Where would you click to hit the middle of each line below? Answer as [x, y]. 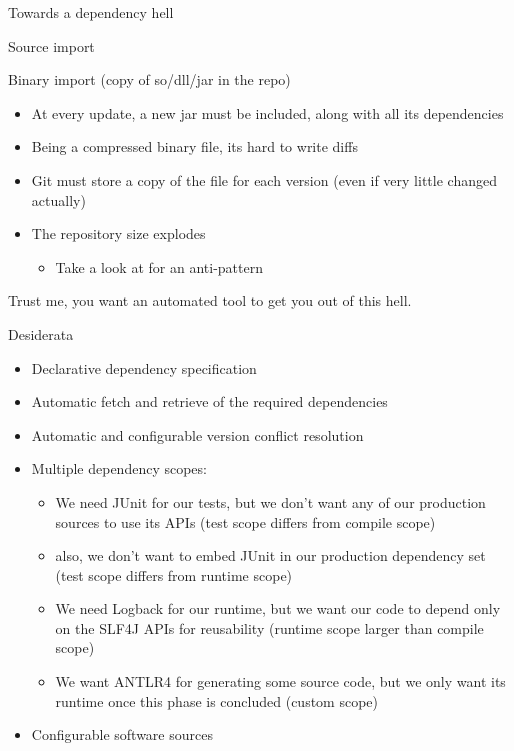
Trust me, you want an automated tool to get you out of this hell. [210, 300]
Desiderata [41, 333]
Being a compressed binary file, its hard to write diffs [194, 146]
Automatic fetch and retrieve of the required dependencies [209, 401]
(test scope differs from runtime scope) [174, 574]
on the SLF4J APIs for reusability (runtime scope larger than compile [269, 627]
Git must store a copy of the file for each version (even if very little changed [264, 179]
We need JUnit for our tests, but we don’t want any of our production [270, 501]
